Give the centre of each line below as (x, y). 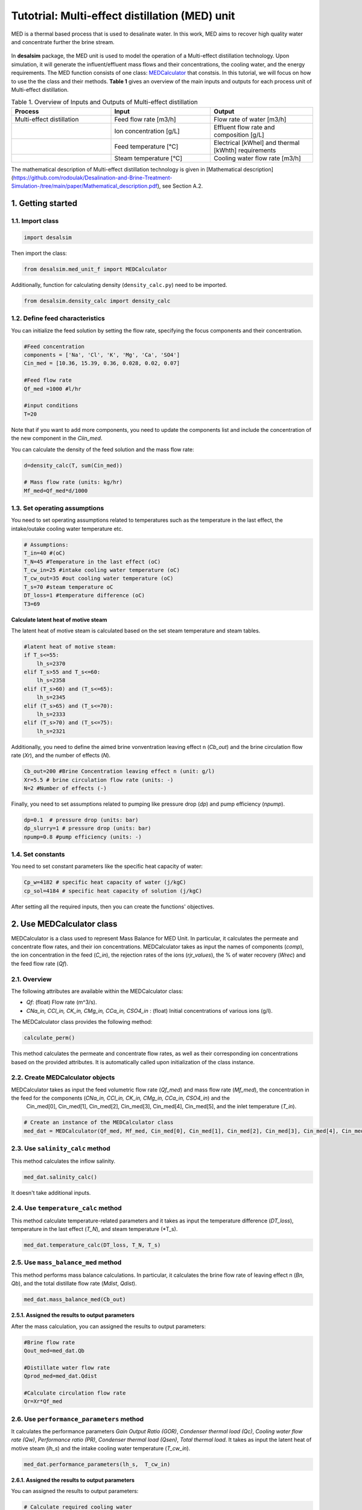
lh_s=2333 (51, 715)
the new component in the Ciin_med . (57, 439)
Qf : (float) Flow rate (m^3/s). (62, 1002)
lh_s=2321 (51, 731)
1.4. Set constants (38, 855)
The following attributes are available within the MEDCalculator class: (97, 991)
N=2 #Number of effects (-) (65, 788)
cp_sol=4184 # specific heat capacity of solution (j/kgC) (113, 891)
